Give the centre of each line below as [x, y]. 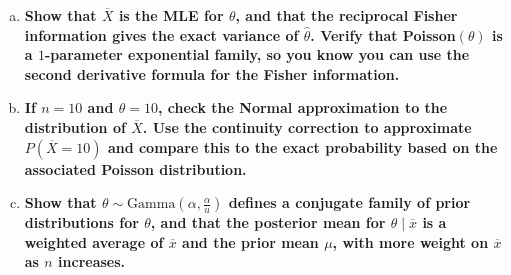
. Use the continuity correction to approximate [307, 126]
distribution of [75, 126]
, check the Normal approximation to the [302, 107]
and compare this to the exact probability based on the [302, 146]
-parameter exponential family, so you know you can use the [257, 54]
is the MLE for [171, 15]
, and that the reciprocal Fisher [346, 15]
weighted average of [94, 241]
